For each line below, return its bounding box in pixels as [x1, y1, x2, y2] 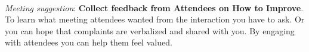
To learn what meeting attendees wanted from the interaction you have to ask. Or [5, 13, 305, 25]
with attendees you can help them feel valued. [5, 36, 172, 48]
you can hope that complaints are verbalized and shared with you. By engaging [5, 24, 295, 37]
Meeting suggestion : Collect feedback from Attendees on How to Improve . [5, 1, 304, 14]
